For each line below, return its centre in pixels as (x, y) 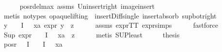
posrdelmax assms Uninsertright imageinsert (87, 6)
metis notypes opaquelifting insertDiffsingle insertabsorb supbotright (110, 15)
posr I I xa (33, 44)
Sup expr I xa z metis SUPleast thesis (92, 34)
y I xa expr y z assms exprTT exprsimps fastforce (111, 25)
